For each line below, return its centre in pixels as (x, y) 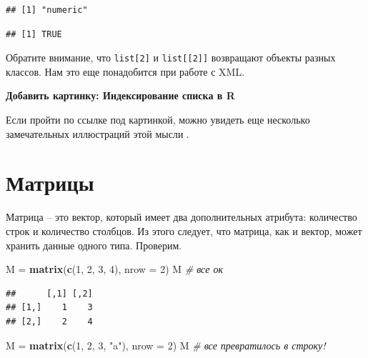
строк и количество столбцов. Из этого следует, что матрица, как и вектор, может (184, 230)
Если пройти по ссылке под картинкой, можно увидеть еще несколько (158, 120)
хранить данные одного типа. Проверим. (94, 245)
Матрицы (50, 183)
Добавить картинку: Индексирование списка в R (120, 95)
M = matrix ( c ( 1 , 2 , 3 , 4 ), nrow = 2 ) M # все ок (114, 269)
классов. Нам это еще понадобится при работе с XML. (125, 71)
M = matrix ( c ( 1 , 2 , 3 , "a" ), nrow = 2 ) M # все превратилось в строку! (166, 345)
